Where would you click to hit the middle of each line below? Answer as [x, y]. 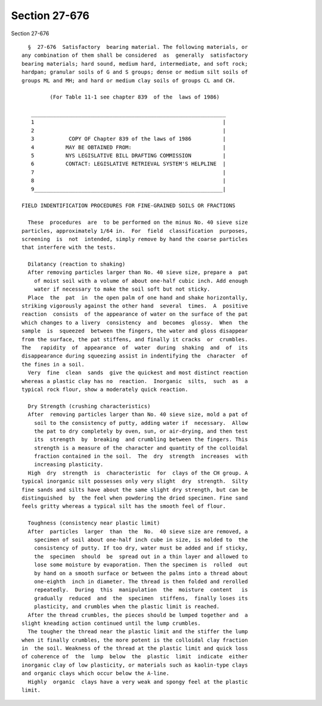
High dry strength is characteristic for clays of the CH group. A [138, 473]
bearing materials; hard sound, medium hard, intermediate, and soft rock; [135, 64]
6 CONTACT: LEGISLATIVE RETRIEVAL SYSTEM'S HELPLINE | [128, 164]
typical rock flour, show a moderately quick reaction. [105, 389]
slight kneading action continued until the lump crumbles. [111, 623]
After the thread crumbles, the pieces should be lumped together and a [138, 615]
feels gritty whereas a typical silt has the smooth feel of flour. [124, 506]
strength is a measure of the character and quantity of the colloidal [141, 448]
